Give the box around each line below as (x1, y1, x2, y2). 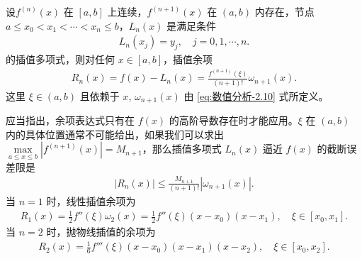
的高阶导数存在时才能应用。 (169, 113, 298, 128)
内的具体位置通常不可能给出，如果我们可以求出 (6, 126, 224, 141)
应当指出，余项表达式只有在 (6, 113, 135, 128)
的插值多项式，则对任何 (6, 52, 115, 67)
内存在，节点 (254, 4, 315, 18)
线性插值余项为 (66, 194, 136, 209)
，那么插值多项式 (142, 141, 222, 156)
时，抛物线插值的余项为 (46, 224, 156, 239)
